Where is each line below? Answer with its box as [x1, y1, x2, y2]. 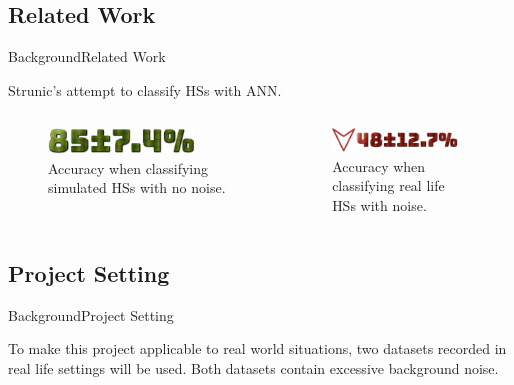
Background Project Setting [8, 304, 174, 325]
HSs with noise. [332, 194, 427, 215]
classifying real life [332, 175, 445, 196]
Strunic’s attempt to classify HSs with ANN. [8, 79, 282, 100]
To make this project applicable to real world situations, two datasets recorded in [8, 338, 507, 359]
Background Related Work [8, 46, 166, 67]
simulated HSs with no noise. [48, 177, 226, 198]
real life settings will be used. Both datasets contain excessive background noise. [8, 357, 499, 378]
